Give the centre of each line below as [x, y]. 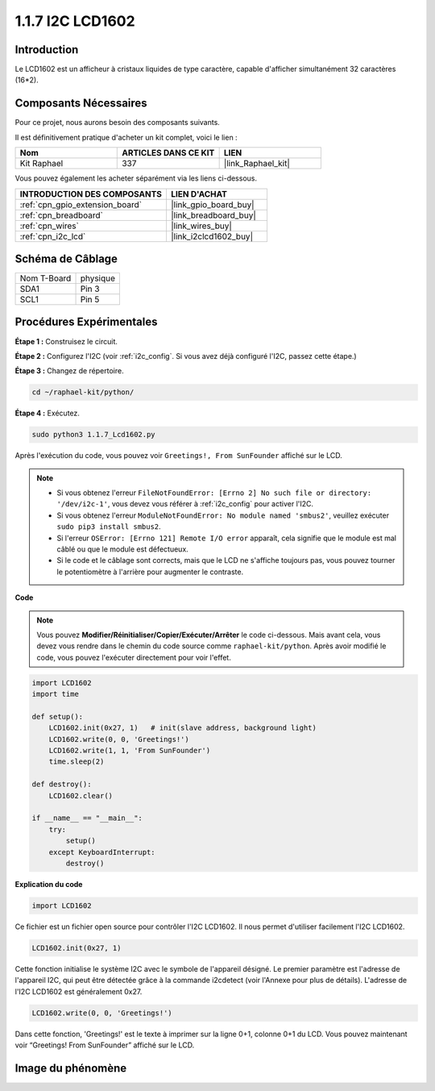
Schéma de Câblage [66, 258]
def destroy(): [62, 785]
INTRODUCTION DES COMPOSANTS [91, 194]
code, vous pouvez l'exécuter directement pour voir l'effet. [134, 657]
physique [98, 278]
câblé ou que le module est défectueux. [122, 549]
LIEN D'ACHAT [199, 194]
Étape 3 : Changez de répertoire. [69, 371]
